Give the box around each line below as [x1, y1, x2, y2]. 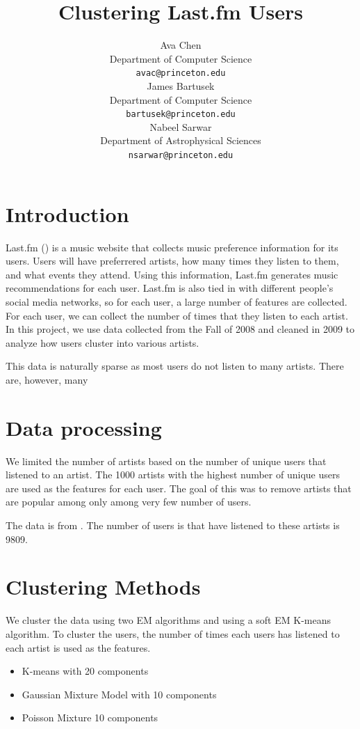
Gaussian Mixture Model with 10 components [22, 687, 217, 701]
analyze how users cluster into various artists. [6, 335, 199, 350]
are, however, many [6, 372, 88, 386]
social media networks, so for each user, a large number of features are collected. [6, 294, 347, 308]
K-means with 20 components [22, 664, 149, 678]
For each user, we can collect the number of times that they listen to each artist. [6, 308, 348, 322]
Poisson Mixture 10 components [22, 710, 158, 725]
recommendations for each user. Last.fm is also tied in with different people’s [6, 281, 334, 295]
